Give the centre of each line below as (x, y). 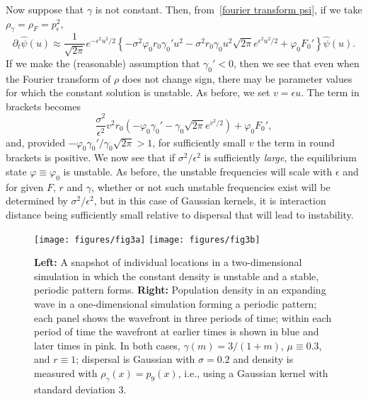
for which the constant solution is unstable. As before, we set (138, 92)
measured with (66, 372)
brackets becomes (43, 106)
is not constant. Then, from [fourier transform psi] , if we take (229, 9)
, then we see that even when (297, 63)
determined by (37, 201)
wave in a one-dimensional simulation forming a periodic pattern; (176, 303)
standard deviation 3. (80, 389)
